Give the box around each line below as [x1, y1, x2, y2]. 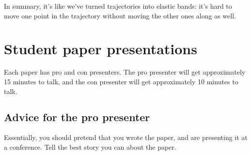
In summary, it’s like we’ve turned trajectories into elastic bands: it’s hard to [4, 1, 232, 11]
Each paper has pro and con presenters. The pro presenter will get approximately [4, 67, 246, 77]
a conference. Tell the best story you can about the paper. [4, 141, 176, 152]
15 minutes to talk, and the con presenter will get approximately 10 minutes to [4, 76, 238, 86]
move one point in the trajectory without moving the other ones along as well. [4, 10, 236, 20]
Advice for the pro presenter [4, 109, 150, 124]
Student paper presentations [4, 39, 197, 59]
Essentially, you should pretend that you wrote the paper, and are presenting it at [4, 132, 248, 142]
